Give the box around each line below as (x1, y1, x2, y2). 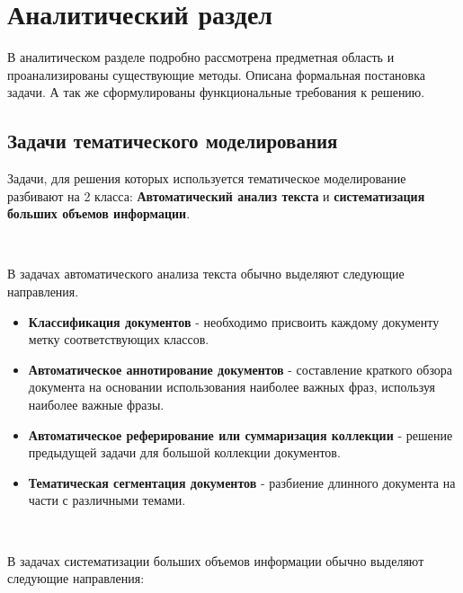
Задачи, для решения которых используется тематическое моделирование (7, 169, 406, 188)
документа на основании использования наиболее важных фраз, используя (28, 377, 435, 396)
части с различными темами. (28, 491, 186, 509)
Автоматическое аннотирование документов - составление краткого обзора (28, 359, 453, 378)
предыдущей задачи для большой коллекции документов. (28, 443, 341, 462)
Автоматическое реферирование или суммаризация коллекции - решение (28, 425, 453, 444)
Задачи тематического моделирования (7, 127, 338, 155)
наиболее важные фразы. (28, 395, 165, 414)
